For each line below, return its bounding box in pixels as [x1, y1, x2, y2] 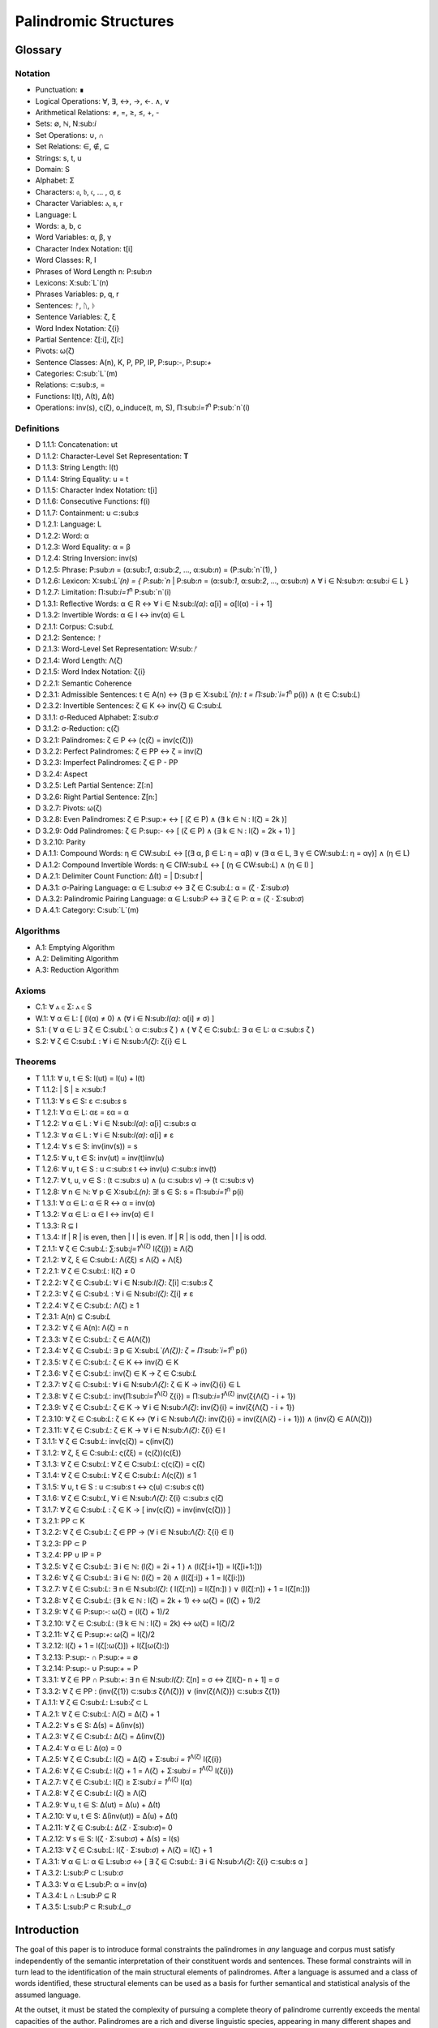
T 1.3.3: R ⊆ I [35, 1221, 79, 1231]
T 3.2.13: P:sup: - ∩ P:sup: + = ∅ [35, 1652, 138, 1662]
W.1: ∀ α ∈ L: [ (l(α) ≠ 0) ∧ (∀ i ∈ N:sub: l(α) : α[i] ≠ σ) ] [35, 1013, 215, 1023]
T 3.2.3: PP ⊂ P [35, 1538, 87, 1549]
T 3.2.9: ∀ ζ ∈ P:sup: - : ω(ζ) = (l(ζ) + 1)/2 [35, 1607, 170, 1617]
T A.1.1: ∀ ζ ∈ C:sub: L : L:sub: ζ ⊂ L [35, 1698, 148, 1708]
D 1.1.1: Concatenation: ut [35, 440, 118, 449]
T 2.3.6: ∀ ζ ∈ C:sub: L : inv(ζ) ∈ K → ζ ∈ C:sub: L [35, 1368, 198, 1378]
